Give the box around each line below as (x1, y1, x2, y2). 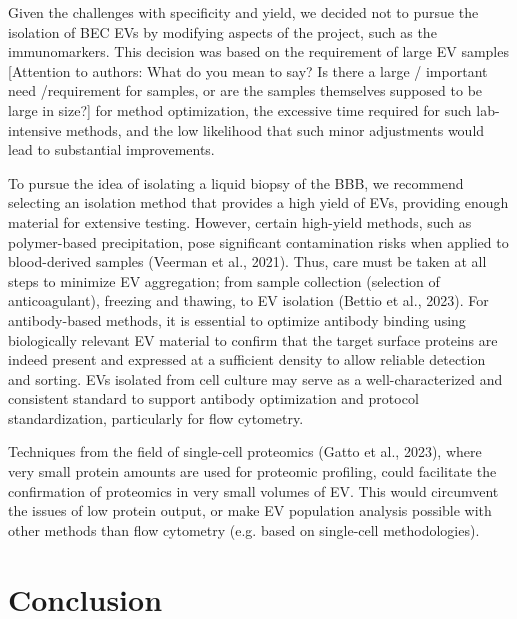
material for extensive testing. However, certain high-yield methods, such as (8, 211, 472, 232)
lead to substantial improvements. (8, 139, 215, 160)
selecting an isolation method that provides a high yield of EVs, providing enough (8, 192, 509, 213)
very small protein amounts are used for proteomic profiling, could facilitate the (8, 461, 497, 482)
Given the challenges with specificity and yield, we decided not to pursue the (8, 2, 479, 22)
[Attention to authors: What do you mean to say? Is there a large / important (8, 60, 488, 81)
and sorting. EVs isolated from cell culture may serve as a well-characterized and (8, 368, 503, 389)
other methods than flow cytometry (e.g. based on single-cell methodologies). (8, 519, 480, 540)
